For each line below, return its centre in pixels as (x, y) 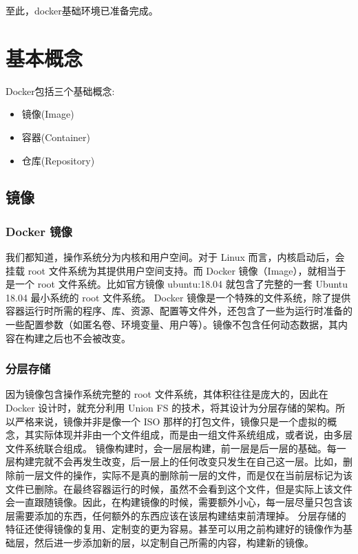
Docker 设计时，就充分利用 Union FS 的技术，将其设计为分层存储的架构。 (171, 408)
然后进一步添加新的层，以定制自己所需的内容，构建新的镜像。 (174, 542)
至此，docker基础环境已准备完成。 (82, 10)
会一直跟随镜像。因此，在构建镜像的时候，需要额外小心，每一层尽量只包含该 (179, 502)
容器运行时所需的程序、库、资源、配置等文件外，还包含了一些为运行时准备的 (179, 311)
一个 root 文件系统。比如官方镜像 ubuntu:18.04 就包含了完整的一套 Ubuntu (181, 284)
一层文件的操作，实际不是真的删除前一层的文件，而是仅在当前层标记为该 (188, 475)
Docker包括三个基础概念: (60, 90)
